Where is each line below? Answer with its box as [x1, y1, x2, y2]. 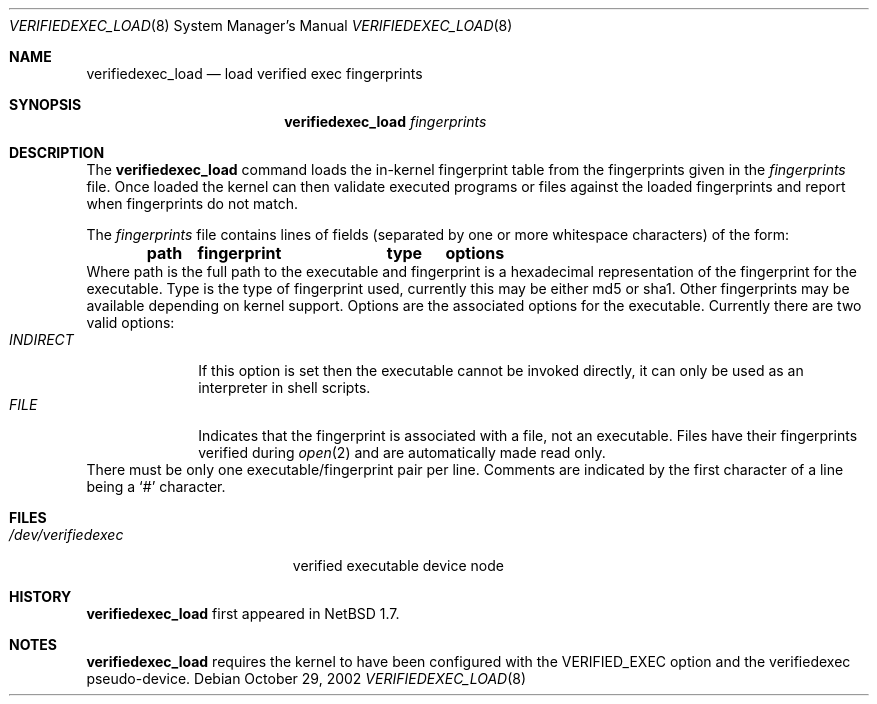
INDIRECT [9, 331, 74, 348]
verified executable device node [292, 557, 504, 574]
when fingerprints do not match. [86, 195, 298, 212]
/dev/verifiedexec [9, 526, 124, 543]
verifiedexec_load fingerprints [284, 113, 487, 130]
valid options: [86, 314, 175, 331]
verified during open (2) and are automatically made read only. [198, 444, 606, 461]
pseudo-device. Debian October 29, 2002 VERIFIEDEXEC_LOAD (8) [86, 670, 527, 687]
